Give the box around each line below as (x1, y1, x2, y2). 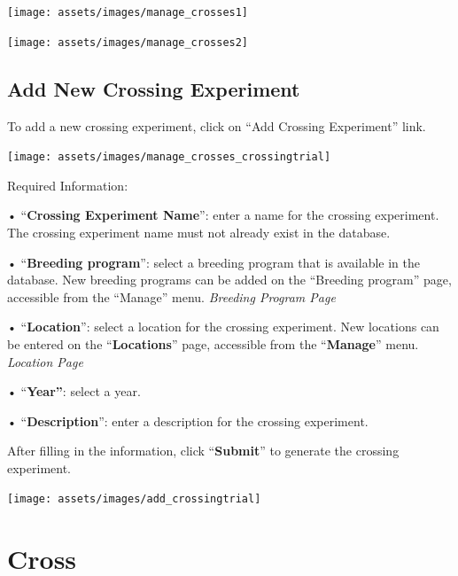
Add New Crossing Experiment (7, 74, 300, 102)
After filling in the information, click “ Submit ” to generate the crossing (7, 441, 400, 460)
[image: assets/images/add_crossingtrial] (7, 493, 261, 506)
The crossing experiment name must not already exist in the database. (7, 222, 391, 241)
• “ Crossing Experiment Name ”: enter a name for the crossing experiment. (7, 206, 439, 224)
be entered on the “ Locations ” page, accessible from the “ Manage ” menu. (7, 334, 419, 353)
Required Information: (7, 175, 128, 194)
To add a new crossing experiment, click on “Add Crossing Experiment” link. (7, 116, 426, 135)
